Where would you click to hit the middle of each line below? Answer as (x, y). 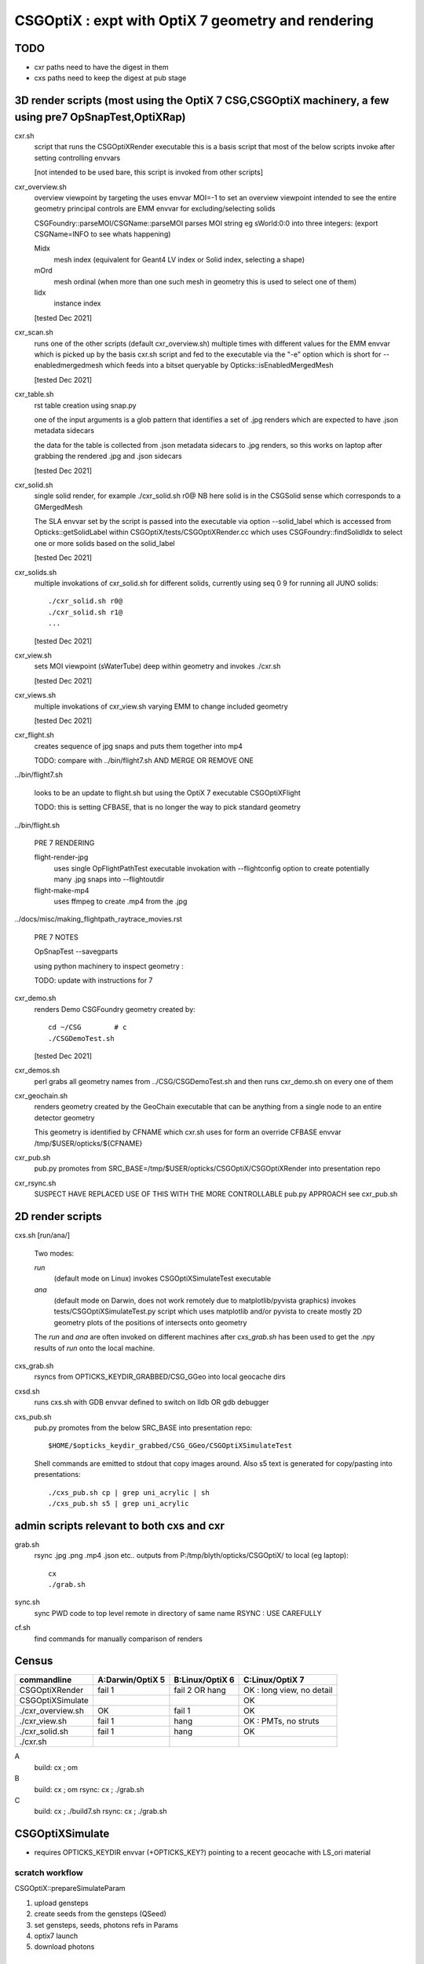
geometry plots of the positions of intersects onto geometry (150, 1322)
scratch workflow (49, 1873)
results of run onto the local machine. (95, 1348)
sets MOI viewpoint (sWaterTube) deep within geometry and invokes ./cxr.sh (157, 666)
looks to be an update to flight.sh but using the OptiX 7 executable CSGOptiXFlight (168, 793)
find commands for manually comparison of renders (119, 1639)
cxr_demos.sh (37, 1070)
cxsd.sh (27, 1391)
